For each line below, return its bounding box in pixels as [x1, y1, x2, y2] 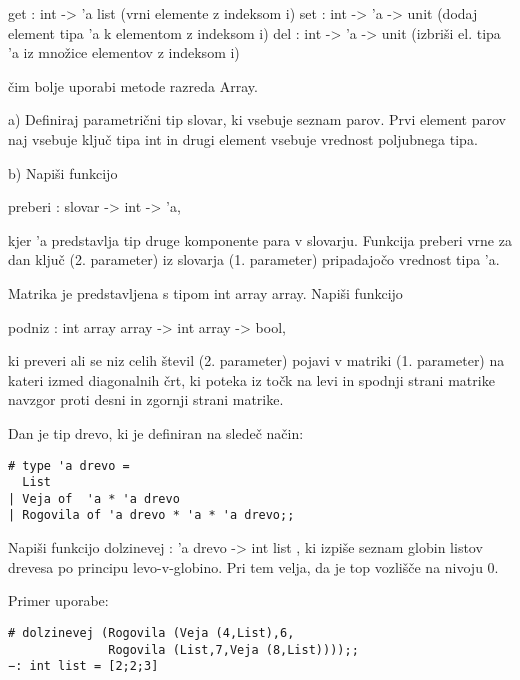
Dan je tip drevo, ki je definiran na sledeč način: [8, 422, 304, 443]
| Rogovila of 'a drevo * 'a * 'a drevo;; [8, 508, 295, 523]
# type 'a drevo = [8, 458, 130, 473]
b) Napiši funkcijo [8, 162, 118, 183]
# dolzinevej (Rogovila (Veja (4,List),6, [8, 625, 295, 640]
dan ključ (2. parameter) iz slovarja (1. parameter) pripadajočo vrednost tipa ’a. [8, 249, 500, 270]
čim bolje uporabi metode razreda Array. [8, 75, 258, 96]
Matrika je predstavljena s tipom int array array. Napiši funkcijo [8, 282, 403, 303]
